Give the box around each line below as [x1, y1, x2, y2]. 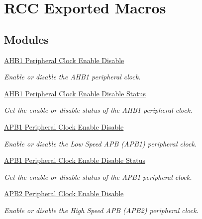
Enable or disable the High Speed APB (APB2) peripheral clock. [4, 205, 199, 215]
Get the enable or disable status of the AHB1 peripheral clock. [4, 105, 193, 115]
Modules [4, 31, 49, 47]
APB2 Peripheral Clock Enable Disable [4, 188, 124, 199]
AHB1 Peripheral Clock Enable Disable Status [4, 88, 146, 98]
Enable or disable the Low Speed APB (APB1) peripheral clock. [4, 138, 197, 148]
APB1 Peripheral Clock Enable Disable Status [4, 155, 145, 165]
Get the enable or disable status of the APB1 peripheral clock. [4, 171, 192, 182]
